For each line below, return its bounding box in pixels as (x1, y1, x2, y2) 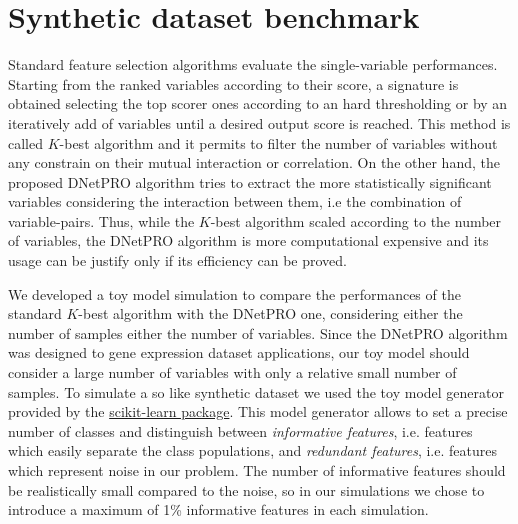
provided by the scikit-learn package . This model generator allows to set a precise (8, 401, 508, 422)
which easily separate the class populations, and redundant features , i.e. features (8, 440, 497, 461)
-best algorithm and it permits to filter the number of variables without (59, 132, 498, 153)
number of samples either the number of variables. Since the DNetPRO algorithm (8, 322, 508, 343)
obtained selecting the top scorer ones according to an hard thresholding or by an (8, 93, 508, 114)
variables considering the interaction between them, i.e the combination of (8, 191, 462, 212)
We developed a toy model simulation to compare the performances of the (8, 283, 461, 304)
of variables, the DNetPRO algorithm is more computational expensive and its (8, 230, 489, 251)
